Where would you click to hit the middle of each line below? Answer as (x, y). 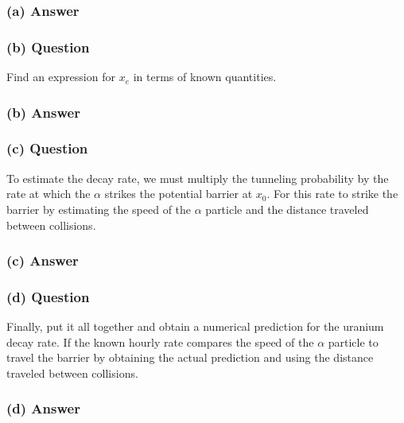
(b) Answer (43, 112)
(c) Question (47, 148)
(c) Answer (43, 260)
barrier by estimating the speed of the (99, 209)
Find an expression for (61, 77)
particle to (353, 342)
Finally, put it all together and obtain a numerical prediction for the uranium (195, 326)
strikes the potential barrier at (179, 194)
